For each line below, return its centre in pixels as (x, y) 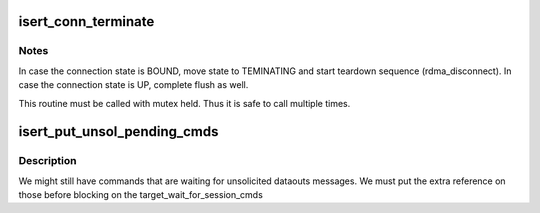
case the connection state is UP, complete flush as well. (133, 85)
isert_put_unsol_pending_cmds (118, 131)
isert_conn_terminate (86, 21)
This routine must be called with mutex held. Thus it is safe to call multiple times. (184, 103)
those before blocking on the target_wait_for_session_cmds (141, 195)
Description (47, 161)
